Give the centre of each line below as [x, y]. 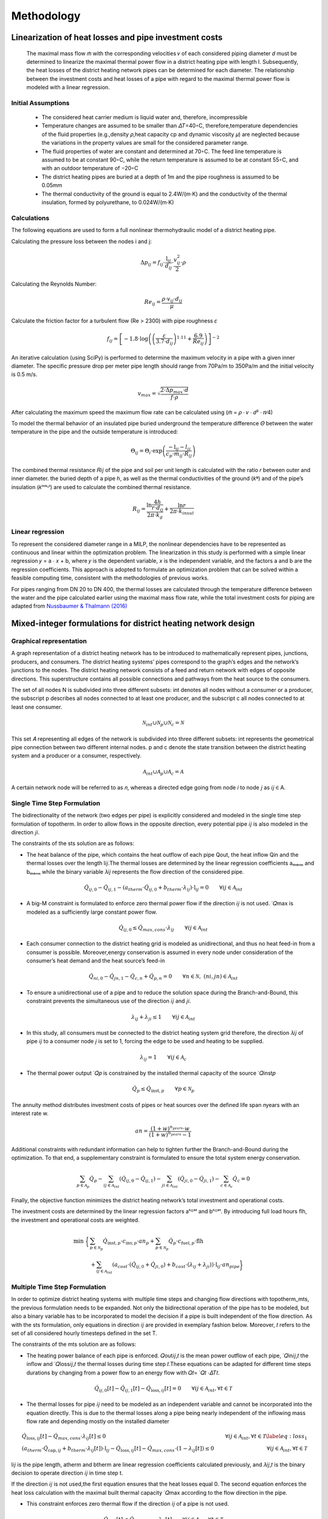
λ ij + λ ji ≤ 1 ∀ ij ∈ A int [163, 1018]
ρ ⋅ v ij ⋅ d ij [172, 300]
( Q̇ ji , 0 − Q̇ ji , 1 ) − [199, 1180]
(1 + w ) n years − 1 [170, 1134]
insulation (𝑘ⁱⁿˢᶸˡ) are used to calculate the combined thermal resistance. [101, 487]
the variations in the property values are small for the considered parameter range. [145, 143]
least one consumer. [37, 707]
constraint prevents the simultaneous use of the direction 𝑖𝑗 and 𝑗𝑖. [109, 1001]
